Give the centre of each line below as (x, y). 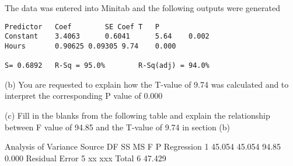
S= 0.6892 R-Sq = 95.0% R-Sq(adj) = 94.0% (107, 66)
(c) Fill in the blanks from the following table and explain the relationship (137, 115)
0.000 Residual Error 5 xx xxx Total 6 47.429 (86, 158)
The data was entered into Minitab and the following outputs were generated (142, 8)
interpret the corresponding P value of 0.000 (84, 96)
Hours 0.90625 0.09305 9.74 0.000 (90, 46)
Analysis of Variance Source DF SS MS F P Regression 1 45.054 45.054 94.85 (143, 146)
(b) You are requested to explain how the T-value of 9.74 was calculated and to (147, 84)
